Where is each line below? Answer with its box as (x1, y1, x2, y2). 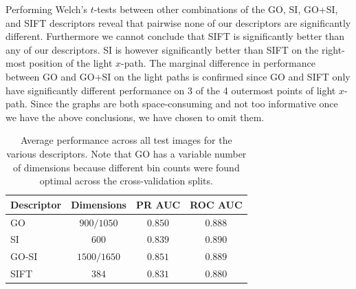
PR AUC (135, 197, 181, 211)
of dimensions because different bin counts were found (12, 160, 240, 174)
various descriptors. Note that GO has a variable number (6, 146, 247, 160)
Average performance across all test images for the (20, 133, 232, 147)
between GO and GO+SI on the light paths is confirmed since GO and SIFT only (5, 69, 351, 83)
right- (321, 42, 345, 56)
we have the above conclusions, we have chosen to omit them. (5, 109, 265, 124)
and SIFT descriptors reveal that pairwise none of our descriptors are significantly (5, 15, 351, 30)
